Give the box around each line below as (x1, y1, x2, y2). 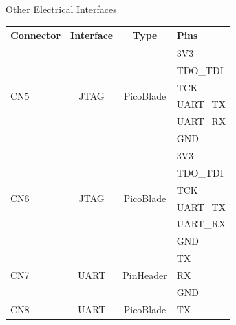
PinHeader (122, 267, 167, 282)
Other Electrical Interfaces (6, 2, 117, 16)
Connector (10, 28, 61, 43)
